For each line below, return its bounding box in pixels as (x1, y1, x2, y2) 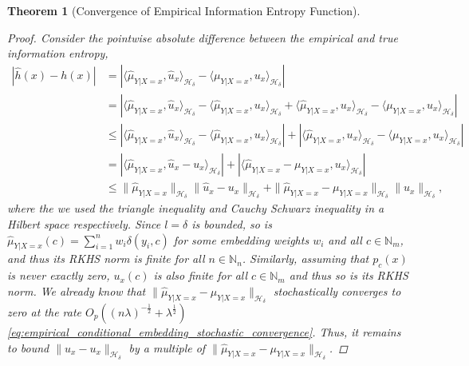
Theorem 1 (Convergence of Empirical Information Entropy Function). (7, 2, 361, 18)
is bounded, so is (191, 215, 272, 232)
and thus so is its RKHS (289, 267, 408, 284)
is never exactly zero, (7, 267, 110, 284)
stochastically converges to (273, 282, 401, 299)
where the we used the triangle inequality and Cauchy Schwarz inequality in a (7, 200, 384, 217)
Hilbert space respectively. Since (7, 215, 161, 232)
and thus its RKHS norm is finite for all (7, 250, 205, 267)
